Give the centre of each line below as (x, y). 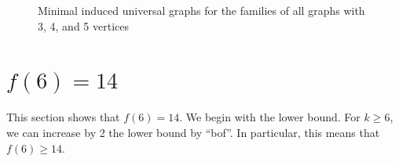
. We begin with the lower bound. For (270, 117)
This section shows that (63, 117)
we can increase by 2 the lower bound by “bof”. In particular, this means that (193, 132)
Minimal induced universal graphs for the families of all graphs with (201, 10)
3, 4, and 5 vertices (83, 25)
